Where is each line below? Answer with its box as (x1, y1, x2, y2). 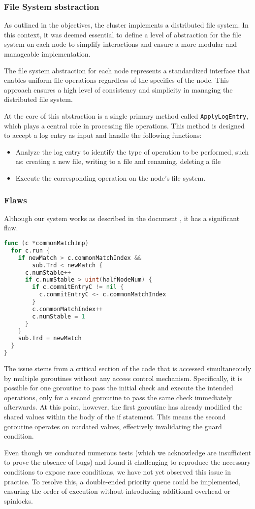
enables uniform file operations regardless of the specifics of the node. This (4, 75, 229, 85)
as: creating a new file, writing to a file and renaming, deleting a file (15, 156, 221, 166)
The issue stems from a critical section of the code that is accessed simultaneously (4, 363, 252, 373)
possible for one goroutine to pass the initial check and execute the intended (4, 382, 233, 393)
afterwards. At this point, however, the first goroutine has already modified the (4, 402, 243, 412)
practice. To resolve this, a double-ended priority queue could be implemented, (4, 476, 241, 486)
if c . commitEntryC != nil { (32, 284, 124, 291)
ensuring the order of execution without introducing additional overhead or (4, 486, 230, 496)
